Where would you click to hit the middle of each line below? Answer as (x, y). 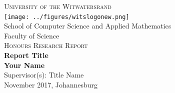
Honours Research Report (46, 45)
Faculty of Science (32, 35)
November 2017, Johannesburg (51, 84)
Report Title (26, 55)
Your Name (24, 65)
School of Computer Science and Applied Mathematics (88, 26)
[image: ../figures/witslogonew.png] (67, 17)
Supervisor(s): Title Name (44, 75)
